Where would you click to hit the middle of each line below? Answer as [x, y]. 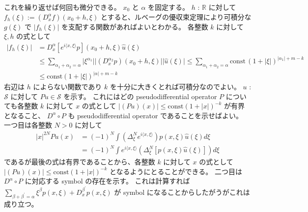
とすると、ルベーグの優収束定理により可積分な [176, 16]
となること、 [25, 115]
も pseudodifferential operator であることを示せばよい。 [155, 115]
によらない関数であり [68, 87]
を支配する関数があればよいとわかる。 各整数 [135, 26]
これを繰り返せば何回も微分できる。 [62, 7]
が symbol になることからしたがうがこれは [182, 192]
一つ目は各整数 [28, 125]
